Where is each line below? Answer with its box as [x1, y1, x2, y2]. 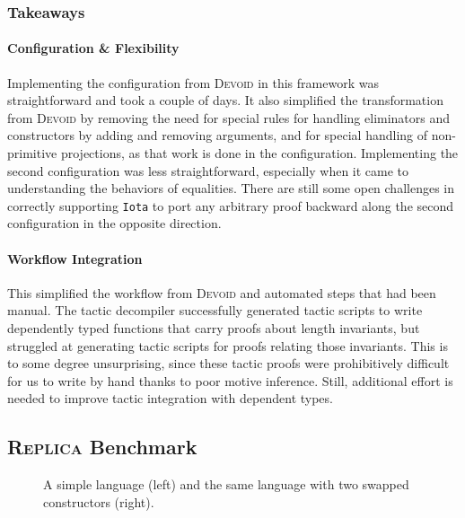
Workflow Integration [7, 249, 143, 268]
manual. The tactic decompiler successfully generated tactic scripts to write [7, 301, 423, 320]
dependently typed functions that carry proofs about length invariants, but [7, 319, 420, 338]
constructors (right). [43, 492, 154, 511]
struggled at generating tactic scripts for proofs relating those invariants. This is [7, 336, 448, 355]
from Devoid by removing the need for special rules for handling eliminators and [7, 108, 451, 127]
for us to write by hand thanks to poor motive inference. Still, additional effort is [7, 371, 453, 390]
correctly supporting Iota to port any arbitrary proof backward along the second [7, 196, 454, 215]
